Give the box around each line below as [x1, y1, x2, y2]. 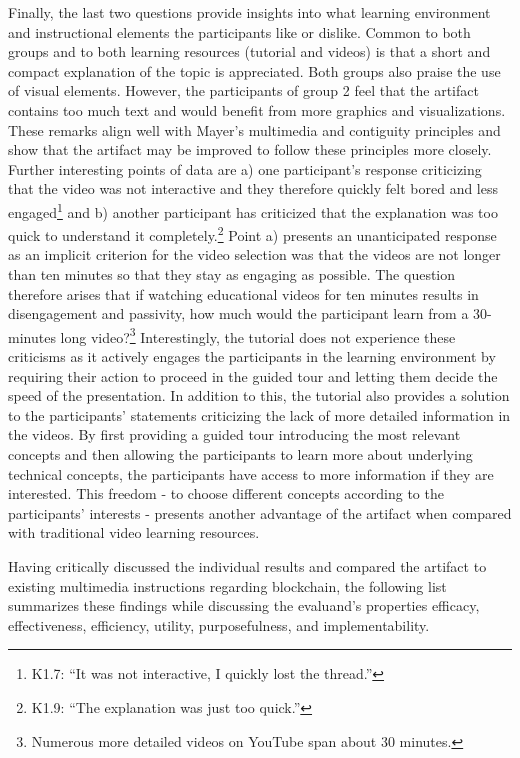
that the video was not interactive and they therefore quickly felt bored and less [8, 178, 498, 199]
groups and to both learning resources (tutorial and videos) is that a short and [8, 41, 491, 62]
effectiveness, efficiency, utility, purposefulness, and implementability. [8, 614, 430, 635]
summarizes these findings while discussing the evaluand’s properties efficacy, [8, 595, 480, 616]
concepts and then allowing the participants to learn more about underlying [8, 444, 473, 465]
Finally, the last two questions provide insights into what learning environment [8, 2, 491, 22]
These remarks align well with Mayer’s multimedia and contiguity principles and [8, 119, 501, 140]
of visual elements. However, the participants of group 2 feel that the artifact [8, 80, 479, 101]
